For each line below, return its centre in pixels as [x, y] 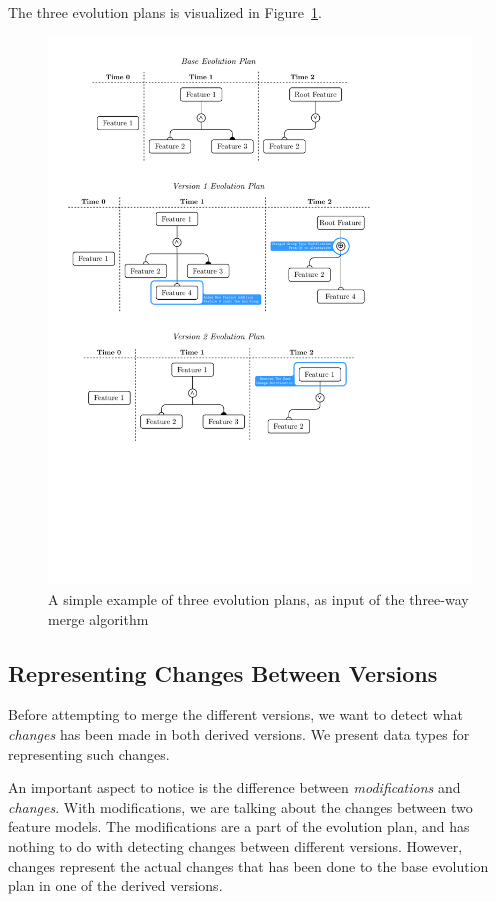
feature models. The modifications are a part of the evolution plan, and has [239, 826]
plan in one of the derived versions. [115, 885]
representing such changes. [89, 753]
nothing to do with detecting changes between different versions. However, [235, 846]
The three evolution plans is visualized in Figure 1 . [165, 12]
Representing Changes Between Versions [223, 672]
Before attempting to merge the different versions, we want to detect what [236, 714]
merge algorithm [98, 618]
